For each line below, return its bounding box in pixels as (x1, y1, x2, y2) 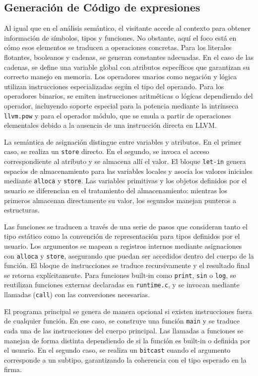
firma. (4, 364, 22, 375)
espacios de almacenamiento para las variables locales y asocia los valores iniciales (4, 165, 253, 176)
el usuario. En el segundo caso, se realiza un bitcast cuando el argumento (4, 345, 231, 355)
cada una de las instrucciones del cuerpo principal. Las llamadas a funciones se (4, 325, 244, 335)
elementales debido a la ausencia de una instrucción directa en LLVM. (4, 120, 217, 130)
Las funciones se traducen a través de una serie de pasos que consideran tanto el (4, 221, 248, 231)
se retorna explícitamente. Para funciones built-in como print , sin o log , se (4, 269, 236, 280)
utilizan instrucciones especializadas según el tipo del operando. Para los (4, 81, 224, 91)
